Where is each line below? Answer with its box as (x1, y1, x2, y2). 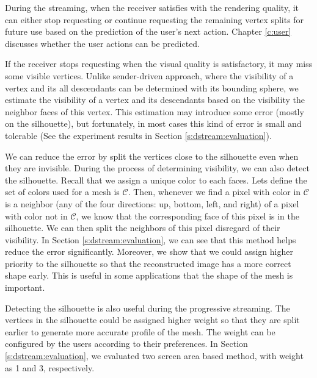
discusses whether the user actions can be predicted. (5, 37, 200, 49)
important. (5, 281, 45, 294)
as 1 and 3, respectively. (5, 361, 95, 374)
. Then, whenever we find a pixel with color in (128, 185, 301, 198)
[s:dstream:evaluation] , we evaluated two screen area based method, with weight (5, 349, 304, 362)
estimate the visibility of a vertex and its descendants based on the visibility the (5, 93, 305, 106)
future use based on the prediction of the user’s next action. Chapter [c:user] (5, 25, 291, 38)
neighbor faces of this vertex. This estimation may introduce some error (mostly (5, 105, 304, 118)
